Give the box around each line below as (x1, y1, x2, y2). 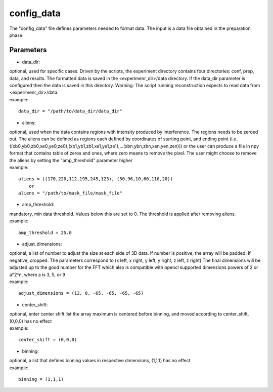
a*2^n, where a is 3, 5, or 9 (9, 271, 66, 278)
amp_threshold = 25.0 (18, 229, 72, 236)
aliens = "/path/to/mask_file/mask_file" (18, 190, 122, 196)
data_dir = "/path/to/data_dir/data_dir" (18, 108, 122, 114)
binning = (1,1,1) (18, 376, 64, 382)
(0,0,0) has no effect (9, 318, 52, 324)
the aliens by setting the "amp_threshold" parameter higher (9, 157, 133, 163)
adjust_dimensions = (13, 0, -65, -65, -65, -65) (18, 290, 144, 296)
